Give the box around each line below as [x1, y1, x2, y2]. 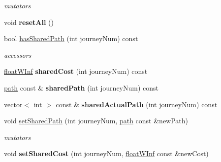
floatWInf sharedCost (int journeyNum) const [4, 66, 148, 76]
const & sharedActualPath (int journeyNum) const [56, 99, 218, 109]
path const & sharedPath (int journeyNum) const [4, 82, 159, 93]
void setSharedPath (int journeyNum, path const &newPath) [4, 116, 189, 126]
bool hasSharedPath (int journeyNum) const [4, 33, 138, 44]
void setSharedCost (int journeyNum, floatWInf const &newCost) [4, 148, 209, 159]
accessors [4, 49, 32, 60]
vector [4, 99, 23, 109]
